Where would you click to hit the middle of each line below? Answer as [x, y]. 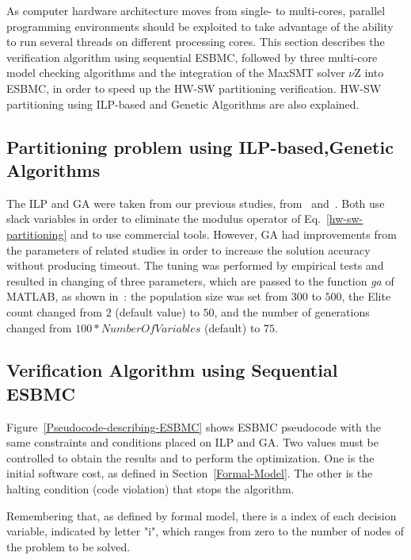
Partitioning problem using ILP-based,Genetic [200, 146]
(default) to [232, 327]
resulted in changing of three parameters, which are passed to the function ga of [200, 280]
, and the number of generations [292, 311]
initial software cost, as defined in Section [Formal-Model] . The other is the [190, 473]
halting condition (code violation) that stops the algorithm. [150, 489]
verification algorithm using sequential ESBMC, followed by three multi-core [192, 57]
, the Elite [366, 296]
